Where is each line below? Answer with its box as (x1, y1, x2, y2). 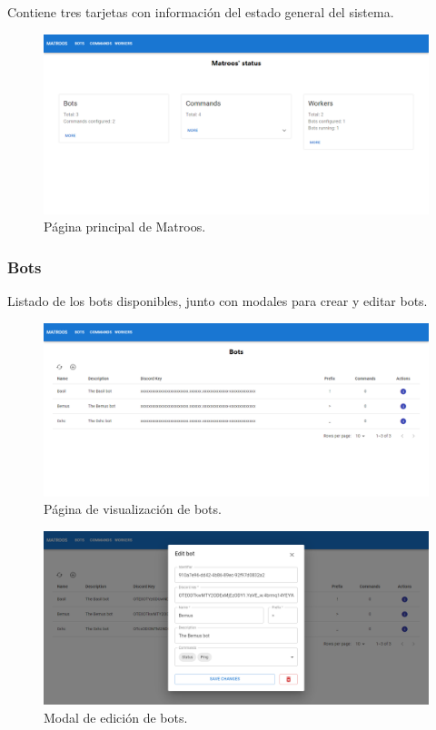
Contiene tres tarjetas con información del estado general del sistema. (7, 3, 394, 21)
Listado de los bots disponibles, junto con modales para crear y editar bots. (7, 291, 428, 310)
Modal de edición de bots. (44, 707, 188, 726)
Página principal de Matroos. (44, 217, 206, 236)
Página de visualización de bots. (44, 499, 222, 518)
